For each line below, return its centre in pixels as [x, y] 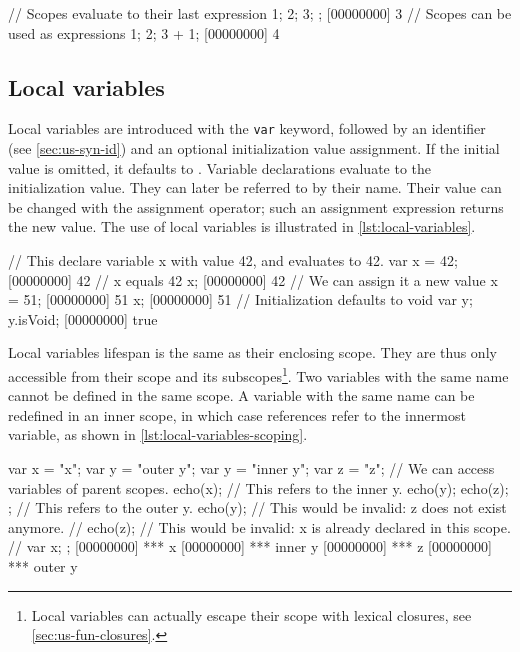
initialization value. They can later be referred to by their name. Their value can [255, 187]
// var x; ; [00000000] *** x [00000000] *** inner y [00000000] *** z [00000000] [250, 546]
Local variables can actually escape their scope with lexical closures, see [251, 614]
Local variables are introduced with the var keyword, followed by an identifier [247, 128]
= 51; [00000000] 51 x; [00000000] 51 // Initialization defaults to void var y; [240, 299]
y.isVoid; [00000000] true [83, 318]
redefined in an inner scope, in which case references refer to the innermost [237, 414]
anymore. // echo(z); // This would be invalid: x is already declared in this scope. [259, 526]
